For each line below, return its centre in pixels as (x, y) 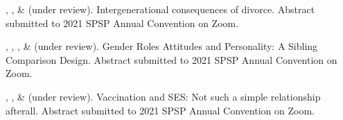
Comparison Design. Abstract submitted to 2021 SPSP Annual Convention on (171, 59)
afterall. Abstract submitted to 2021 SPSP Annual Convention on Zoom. (160, 110)
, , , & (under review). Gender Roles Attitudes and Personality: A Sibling (162, 46)
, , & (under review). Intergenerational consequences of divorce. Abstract (160, 9)
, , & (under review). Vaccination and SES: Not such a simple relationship (163, 96)
